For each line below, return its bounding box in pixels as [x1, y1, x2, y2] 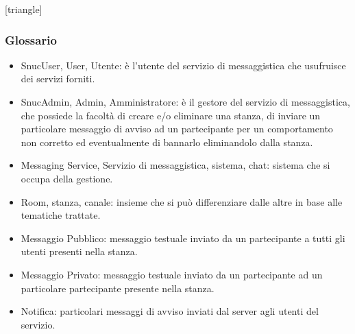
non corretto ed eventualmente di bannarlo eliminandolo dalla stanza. [21, 134, 313, 149]
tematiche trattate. [21, 208, 101, 222]
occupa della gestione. [21, 171, 113, 185]
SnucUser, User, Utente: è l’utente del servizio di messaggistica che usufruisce [21, 58, 346, 72]
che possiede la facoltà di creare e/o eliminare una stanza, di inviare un [21, 108, 321, 122]
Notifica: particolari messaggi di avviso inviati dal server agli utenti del [21, 304, 319, 318]
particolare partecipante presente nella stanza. [21, 281, 215, 295]
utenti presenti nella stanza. [21, 244, 138, 259]
